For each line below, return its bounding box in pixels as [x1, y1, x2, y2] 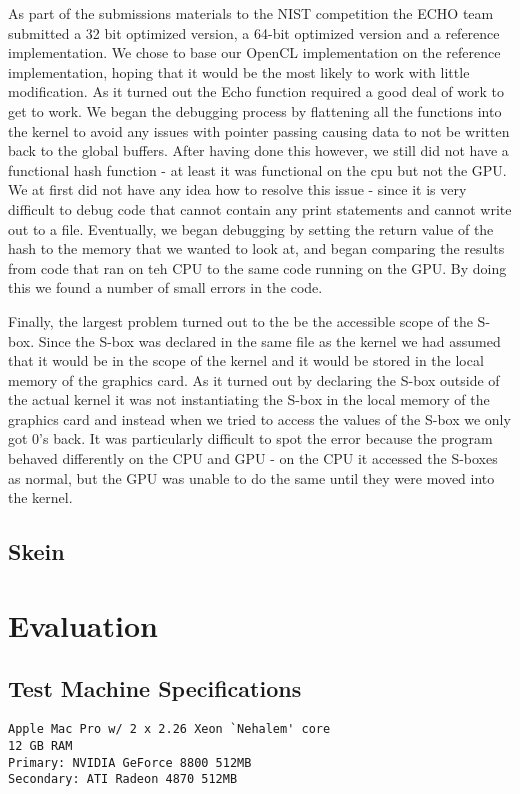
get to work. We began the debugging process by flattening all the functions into [8, 100, 502, 121]
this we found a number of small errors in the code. [8, 277, 323, 298]
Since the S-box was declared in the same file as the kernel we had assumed [38, 330, 501, 351]
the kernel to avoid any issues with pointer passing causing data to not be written [8, 120, 510, 141]
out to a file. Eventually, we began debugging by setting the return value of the [8, 218, 494, 239]
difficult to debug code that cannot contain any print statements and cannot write [8, 198, 512, 219]
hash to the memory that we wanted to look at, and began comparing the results [8, 238, 505, 259]
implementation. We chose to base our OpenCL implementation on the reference [8, 42, 501, 63]
